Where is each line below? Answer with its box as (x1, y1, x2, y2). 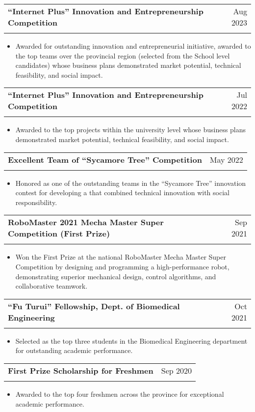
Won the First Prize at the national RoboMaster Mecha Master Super (15, 252, 226, 262)
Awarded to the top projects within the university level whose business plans (15, 124, 246, 135)
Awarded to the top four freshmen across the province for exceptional (15, 388, 224, 399)
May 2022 (209, 153, 243, 165)
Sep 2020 (161, 364, 192, 376)
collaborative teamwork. (15, 281, 88, 291)
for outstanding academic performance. (15, 345, 133, 355)
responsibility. (15, 197, 57, 207)
